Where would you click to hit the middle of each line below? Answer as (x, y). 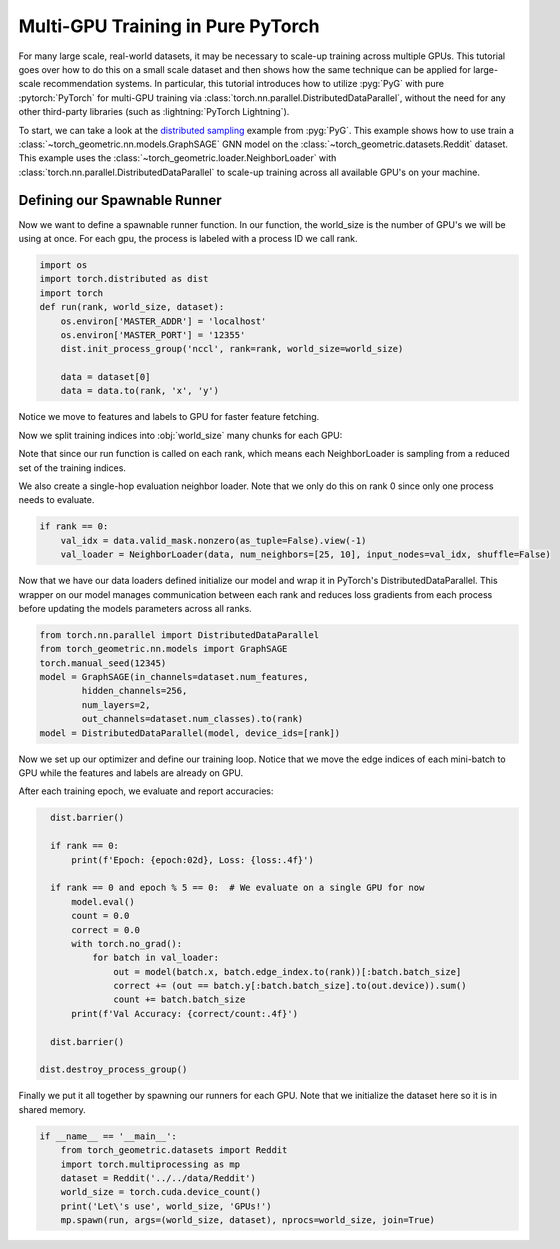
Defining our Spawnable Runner (120, 200)
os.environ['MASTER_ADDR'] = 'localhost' (163, 321)
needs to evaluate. (56, 500)
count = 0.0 (100, 916)
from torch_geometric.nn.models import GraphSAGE (163, 649)
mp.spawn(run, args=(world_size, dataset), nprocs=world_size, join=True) (247, 1220)
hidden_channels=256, (134, 691)
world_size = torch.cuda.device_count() (161, 1192)
